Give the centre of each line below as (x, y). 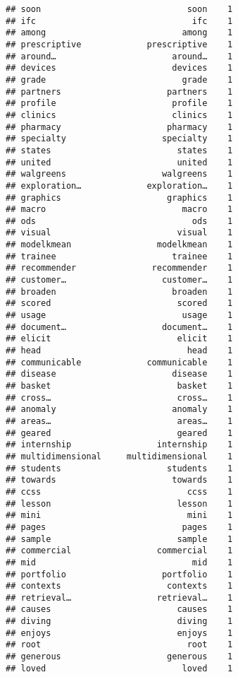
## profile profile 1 (119, 104)
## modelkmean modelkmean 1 (119, 245)
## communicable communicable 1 (119, 362)
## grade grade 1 (119, 80)
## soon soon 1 (119, 9)
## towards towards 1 (119, 480)
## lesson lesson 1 (119, 504)
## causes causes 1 (119, 610)
